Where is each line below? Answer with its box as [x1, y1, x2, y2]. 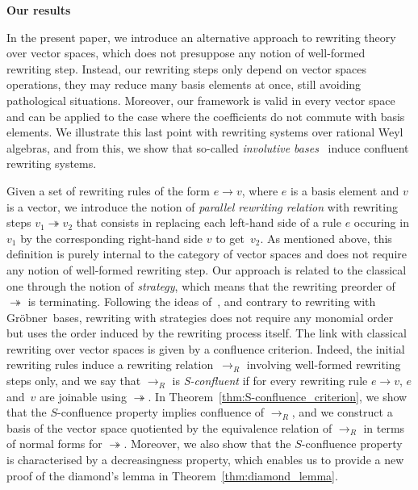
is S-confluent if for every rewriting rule [172, 372, 368, 389]
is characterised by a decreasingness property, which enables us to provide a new [6, 451, 404, 468]
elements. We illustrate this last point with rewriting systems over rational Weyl [6, 124, 403, 140]
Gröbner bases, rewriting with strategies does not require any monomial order [6, 308, 394, 325]
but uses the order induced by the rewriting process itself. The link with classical [6, 325, 407, 341]
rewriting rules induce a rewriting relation [6, 356, 214, 373]
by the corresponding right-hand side [20, 229, 203, 246]
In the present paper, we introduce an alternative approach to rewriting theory [6, 28, 396, 45]
